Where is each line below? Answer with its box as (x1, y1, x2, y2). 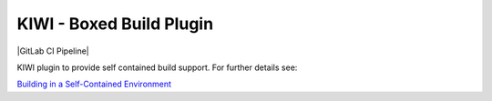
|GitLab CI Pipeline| (16, 45, 90, 56)
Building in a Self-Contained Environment (16, 78, 172, 90)
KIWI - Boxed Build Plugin (16, 14, 214, 34)
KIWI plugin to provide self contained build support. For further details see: (16, 62, 298, 73)
